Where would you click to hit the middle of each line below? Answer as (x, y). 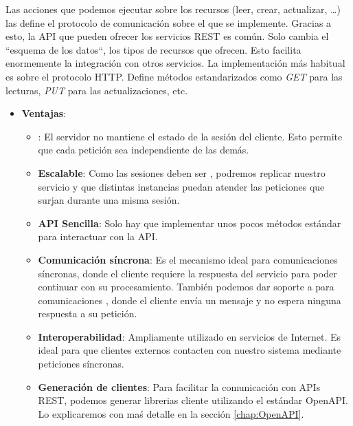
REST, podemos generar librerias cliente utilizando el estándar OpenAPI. (193, 400)
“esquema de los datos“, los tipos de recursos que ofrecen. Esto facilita (153, 49)
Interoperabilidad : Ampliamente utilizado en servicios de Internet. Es (190, 336)
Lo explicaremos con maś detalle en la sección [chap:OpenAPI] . (171, 413)
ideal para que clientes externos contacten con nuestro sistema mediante (190, 350)
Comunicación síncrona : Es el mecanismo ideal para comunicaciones (188, 259)
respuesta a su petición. (88, 313)
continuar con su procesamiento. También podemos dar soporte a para (186, 287)
